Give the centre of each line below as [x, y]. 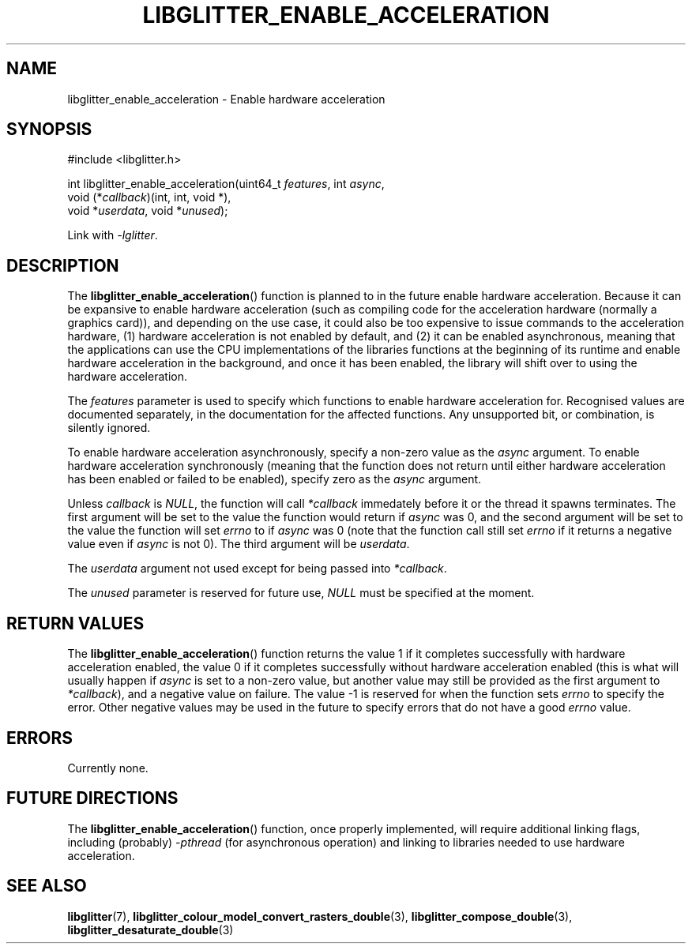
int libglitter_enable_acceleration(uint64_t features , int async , [226, 184]
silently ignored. [109, 428]
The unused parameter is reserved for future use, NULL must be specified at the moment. [301, 593]
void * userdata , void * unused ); [148, 211]
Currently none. [108, 768]
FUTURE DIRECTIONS [92, 798]
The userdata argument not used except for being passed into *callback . [257, 569]
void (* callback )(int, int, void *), [149, 197]
